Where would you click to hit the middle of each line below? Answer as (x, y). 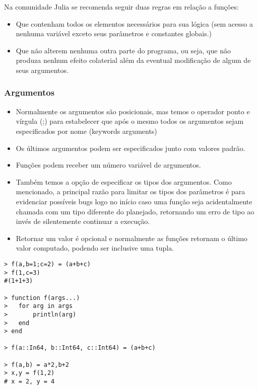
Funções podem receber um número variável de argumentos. (108, 165)
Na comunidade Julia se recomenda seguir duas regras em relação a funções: (121, 7)
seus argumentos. (42, 70)
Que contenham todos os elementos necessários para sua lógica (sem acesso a (134, 23)
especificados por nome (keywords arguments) (86, 131)
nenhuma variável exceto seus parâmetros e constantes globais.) (114, 33)
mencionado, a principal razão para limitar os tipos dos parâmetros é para (131, 191)
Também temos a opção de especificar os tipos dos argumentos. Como (124, 181)
